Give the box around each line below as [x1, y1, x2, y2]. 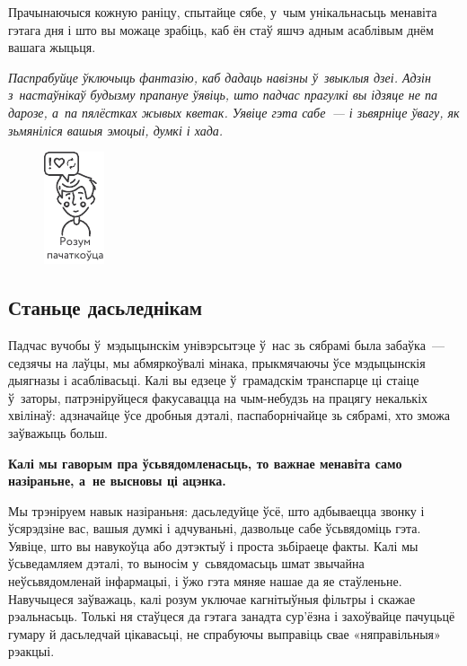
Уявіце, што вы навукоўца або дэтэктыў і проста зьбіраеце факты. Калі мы [8, 536, 419, 555]
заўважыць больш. [8, 423, 108, 442]
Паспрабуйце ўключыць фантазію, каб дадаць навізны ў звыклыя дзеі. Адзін [8, 67, 431, 86]
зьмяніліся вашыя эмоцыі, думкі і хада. [8, 120, 224, 139]
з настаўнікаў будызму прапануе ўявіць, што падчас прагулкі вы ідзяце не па [8, 85, 437, 104]
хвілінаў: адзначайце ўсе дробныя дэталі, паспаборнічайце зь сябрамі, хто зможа [8, 406, 451, 425]
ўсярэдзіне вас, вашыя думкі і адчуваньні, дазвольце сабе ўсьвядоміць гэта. [8, 519, 421, 538]
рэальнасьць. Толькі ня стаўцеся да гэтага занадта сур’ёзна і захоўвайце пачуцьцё [8, 607, 455, 626]
